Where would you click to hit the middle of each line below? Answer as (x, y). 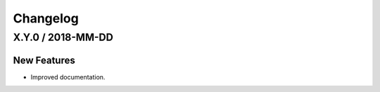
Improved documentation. (68, 77)
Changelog (46, 18)
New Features (44, 60)
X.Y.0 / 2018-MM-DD (63, 37)
